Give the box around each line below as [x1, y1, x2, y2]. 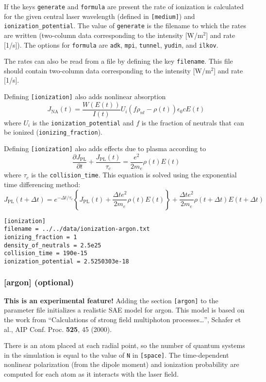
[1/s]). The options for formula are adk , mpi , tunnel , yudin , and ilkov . [4, 39, 218, 50]
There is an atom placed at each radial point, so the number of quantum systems [4, 340, 245, 350]
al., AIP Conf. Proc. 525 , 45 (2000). [4, 324, 112, 334]
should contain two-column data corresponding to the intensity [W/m [4, 65, 211, 75]
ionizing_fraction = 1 [4, 233, 77, 241]
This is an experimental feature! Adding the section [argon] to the [4, 295, 218, 305]
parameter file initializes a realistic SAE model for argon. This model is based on [4, 305, 245, 315]
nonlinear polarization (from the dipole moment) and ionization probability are [4, 359, 239, 369]
